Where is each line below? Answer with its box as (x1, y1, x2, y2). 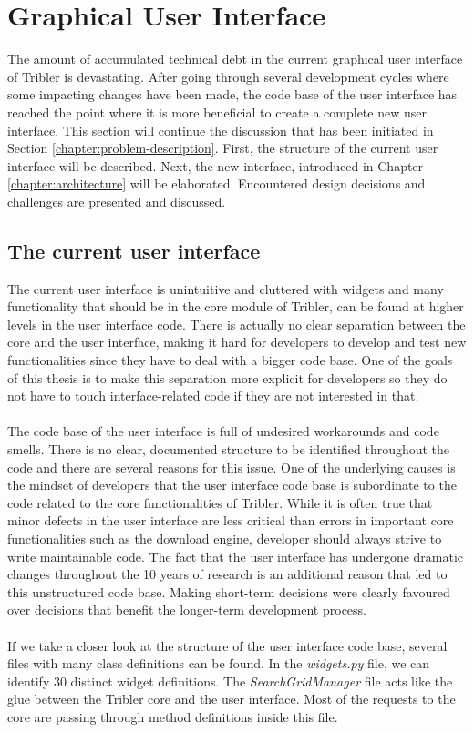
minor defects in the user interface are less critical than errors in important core (7, 511, 454, 530)
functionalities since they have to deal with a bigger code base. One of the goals (7, 351, 453, 370)
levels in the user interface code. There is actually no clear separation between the (7, 314, 466, 333)
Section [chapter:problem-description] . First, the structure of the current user (7, 138, 438, 158)
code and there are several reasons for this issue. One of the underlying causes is (7, 457, 456, 476)
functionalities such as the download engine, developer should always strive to (7, 528, 442, 547)
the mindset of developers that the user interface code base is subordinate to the (7, 475, 457, 494)
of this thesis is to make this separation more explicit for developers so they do (7, 368, 448, 387)
